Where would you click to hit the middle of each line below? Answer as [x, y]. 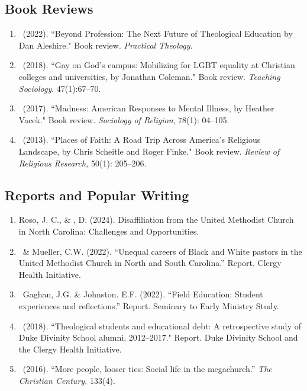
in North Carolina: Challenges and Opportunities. [109, 231]
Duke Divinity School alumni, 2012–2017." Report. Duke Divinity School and [158, 337]
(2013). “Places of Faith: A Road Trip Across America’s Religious [142, 140]
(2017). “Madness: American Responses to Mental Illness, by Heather [148, 108]
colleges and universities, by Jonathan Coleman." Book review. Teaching [149, 76]
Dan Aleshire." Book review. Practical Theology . [106, 45]
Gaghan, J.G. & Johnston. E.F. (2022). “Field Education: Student [143, 294]
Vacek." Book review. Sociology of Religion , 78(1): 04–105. [124, 119]
